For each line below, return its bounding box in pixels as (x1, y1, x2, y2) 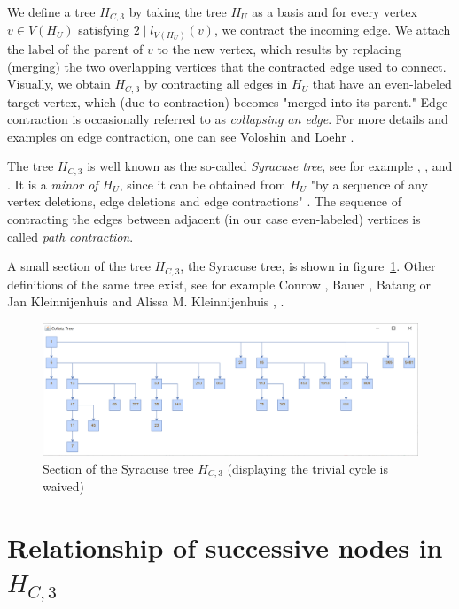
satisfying (78, 20, 130, 39)
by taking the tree (128, 3, 227, 20)
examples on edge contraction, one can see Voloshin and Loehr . (7, 127, 354, 145)
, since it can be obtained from (119, 174, 286, 193)
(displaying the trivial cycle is (227, 459, 388, 477)
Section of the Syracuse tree (43, 459, 194, 477)
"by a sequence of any (310, 174, 428, 193)
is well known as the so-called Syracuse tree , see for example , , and (87, 157, 453, 175)
